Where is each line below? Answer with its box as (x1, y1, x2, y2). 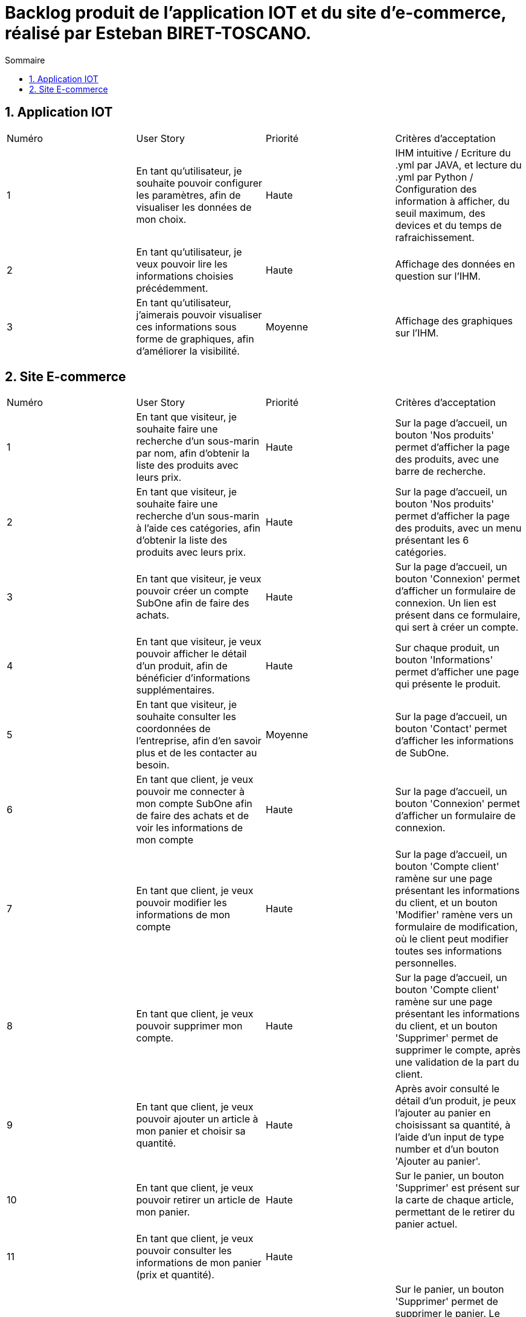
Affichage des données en (395, 257, 515, 270)
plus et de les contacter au (136, 747, 257, 759)
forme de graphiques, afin (136, 332, 254, 345)
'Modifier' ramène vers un (395, 909, 513, 921)
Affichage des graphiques (395, 314, 513, 327)
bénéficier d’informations (136, 672, 251, 684)
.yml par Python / (395, 170, 473, 183)
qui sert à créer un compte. (395, 621, 519, 634)
